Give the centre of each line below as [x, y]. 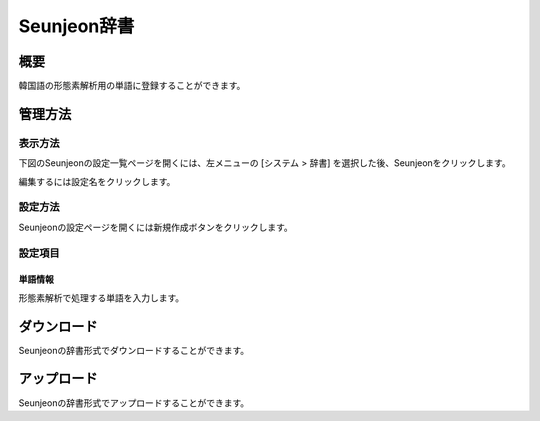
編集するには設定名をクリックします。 [97, 181]
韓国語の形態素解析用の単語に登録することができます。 [132, 86]
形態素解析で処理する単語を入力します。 [101, 297]
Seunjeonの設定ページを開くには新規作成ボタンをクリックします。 [156, 227]
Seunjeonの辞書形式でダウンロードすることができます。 [134, 350]
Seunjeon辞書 [76, 26]
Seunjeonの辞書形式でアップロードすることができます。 [134, 402]
